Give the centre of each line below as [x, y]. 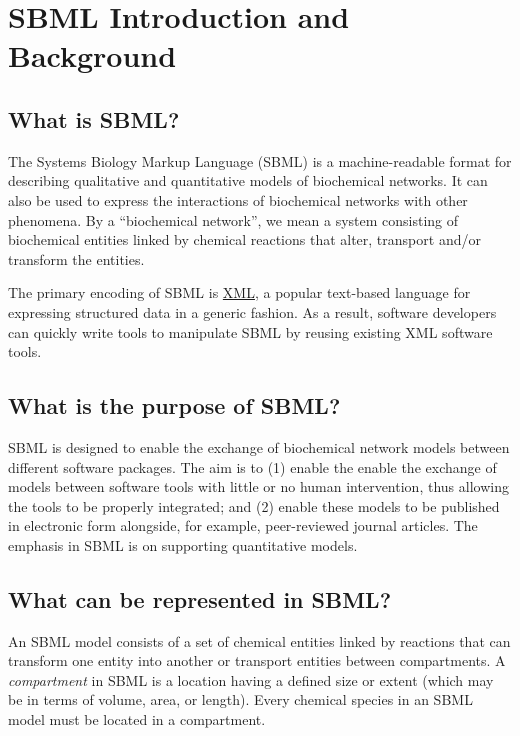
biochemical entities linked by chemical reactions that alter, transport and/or [244, 239]
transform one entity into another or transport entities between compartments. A [257, 660]
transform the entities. [76, 258]
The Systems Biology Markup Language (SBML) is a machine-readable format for [260, 160]
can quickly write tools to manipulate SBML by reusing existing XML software [250, 331]
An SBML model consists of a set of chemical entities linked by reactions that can [259, 640]
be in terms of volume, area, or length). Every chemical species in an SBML [240, 699]
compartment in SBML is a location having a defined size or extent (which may [251, 679]
